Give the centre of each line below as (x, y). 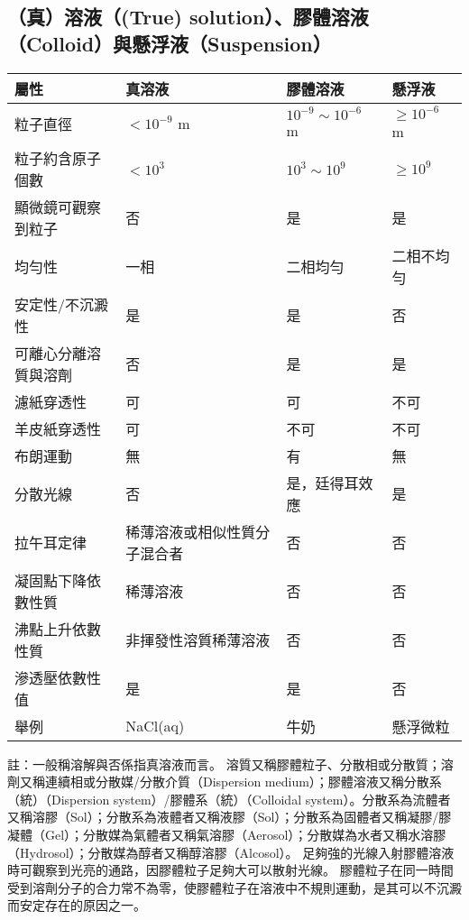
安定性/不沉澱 (62, 304)
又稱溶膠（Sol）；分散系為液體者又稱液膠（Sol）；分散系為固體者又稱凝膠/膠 (230, 817)
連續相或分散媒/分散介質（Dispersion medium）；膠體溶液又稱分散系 (243, 782)
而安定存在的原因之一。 (77, 905)
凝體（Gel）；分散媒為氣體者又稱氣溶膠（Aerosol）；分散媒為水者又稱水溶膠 (227, 834)
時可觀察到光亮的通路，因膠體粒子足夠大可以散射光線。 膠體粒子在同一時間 (230, 870)
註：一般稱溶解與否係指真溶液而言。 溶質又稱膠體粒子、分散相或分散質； (224, 764)
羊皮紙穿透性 (58, 428)
